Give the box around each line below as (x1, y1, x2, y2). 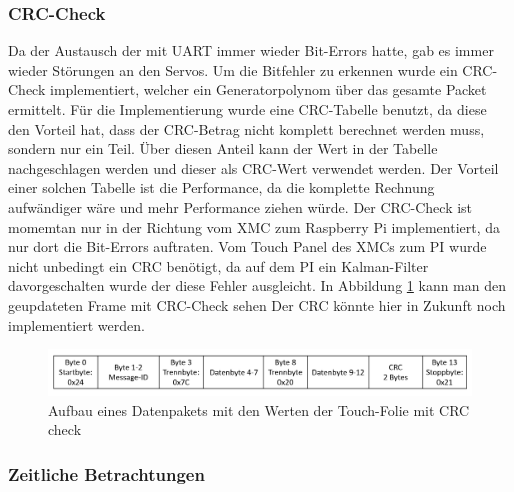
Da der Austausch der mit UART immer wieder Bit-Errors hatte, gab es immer (8, 40, 494, 61)
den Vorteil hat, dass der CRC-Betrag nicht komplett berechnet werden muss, (8, 118, 485, 139)
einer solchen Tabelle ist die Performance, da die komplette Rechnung (8, 177, 435, 198)
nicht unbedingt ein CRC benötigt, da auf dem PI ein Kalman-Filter (8, 255, 429, 276)
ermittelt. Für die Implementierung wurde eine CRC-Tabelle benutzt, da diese (8, 99, 487, 119)
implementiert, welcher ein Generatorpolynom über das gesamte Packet (49, 79, 487, 100)
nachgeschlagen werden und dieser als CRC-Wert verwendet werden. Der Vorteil (8, 157, 499, 178)
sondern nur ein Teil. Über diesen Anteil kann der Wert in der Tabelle (8, 138, 438, 159)
